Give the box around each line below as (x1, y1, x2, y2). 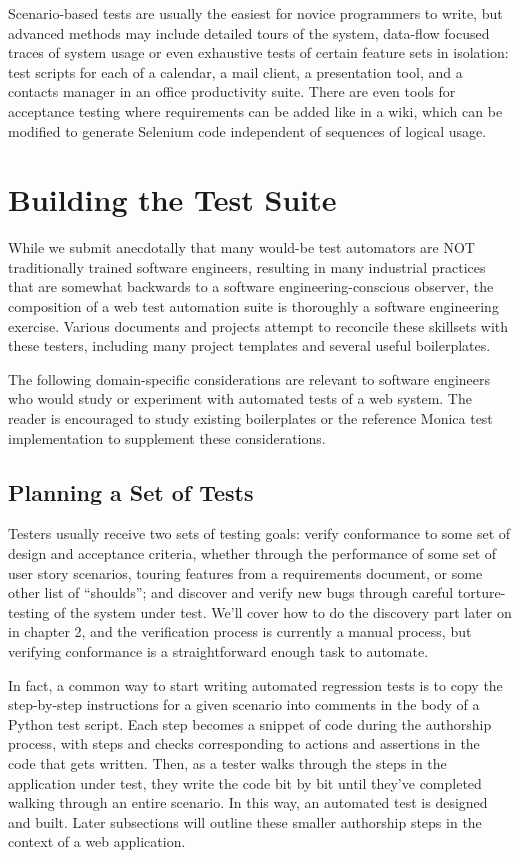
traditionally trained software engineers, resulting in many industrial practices (8, 256, 486, 277)
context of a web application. (8, 831, 186, 852)
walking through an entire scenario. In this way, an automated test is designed (8, 792, 488, 813)
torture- (457, 582, 506, 603)
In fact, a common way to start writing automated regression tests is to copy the (8, 674, 503, 695)
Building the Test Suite (8, 179, 337, 220)
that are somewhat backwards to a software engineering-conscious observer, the (8, 276, 494, 297)
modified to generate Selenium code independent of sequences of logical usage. (8, 120, 487, 141)
